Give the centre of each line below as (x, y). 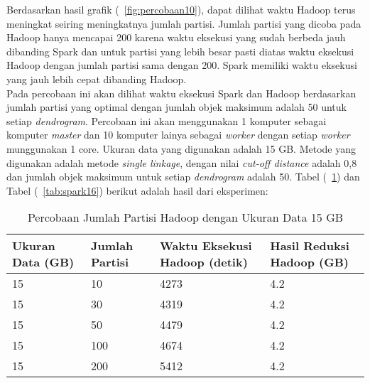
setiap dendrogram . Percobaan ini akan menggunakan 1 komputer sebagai (167, 120)
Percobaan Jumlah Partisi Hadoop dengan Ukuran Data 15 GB (185, 217)
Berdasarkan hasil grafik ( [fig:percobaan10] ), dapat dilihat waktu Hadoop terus (181, 9)
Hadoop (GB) (309, 262)
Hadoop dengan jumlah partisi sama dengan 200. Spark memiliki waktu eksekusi (182, 65)
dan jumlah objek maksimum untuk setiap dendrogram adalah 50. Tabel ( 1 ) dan (183, 177)
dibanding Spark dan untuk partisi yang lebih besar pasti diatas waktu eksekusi (180, 51)
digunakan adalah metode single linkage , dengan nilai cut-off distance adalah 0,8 (182, 162)
